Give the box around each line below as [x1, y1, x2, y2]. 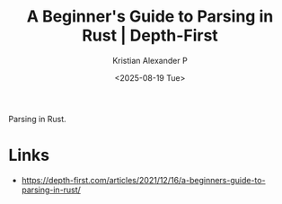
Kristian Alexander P [112, 55, 188, 66]
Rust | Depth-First [81, 25, 219, 46]
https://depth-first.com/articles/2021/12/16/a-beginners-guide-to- [21, 174, 266, 185]
